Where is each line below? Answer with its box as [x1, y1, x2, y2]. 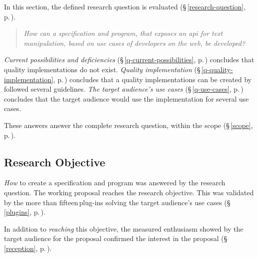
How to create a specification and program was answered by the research [4, 177, 226, 188]
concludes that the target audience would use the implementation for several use [4, 93, 249, 104]
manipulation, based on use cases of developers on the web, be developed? [23, 37, 246, 48]
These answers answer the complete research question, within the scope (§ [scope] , [4, 120, 253, 130]
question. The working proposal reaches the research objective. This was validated [4, 187, 254, 197]
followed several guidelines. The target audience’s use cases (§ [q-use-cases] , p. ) [4, 84, 244, 94]
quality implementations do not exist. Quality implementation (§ [4, 64, 200, 74]
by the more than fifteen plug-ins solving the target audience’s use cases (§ [4, 197, 231, 207]
